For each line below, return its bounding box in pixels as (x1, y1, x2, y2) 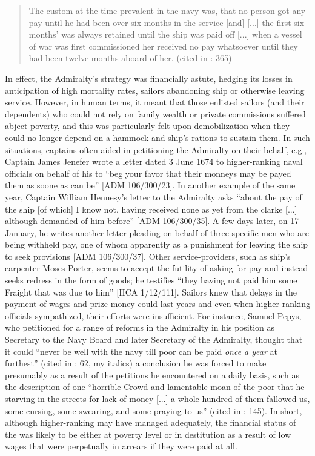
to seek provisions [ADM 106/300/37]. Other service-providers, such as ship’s (5, 249, 291, 262)
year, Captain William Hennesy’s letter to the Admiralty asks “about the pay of (5, 190, 302, 203)
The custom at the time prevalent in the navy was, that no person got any (28, 4, 306, 16)
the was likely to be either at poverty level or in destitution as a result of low (5, 428, 291, 440)
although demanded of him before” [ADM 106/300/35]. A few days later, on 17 (5, 214, 299, 227)
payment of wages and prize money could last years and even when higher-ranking (5, 297, 310, 310)
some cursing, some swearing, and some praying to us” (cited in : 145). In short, (5, 404, 302, 417)
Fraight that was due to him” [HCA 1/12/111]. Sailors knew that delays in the (5, 285, 297, 298)
